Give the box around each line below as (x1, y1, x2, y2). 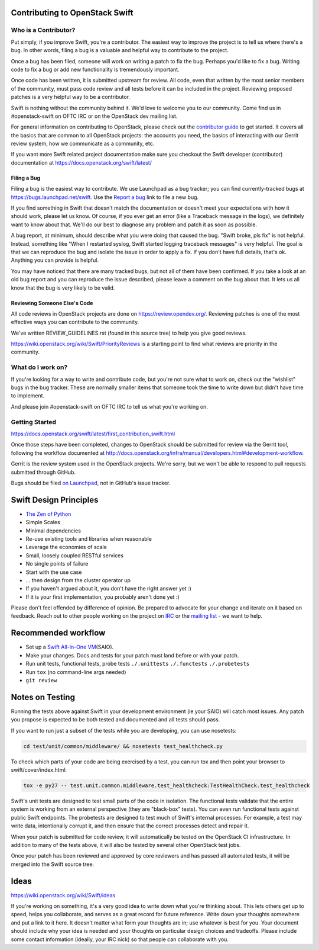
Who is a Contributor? (11, 26, 76, 34)
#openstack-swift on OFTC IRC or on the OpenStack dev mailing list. (11, 113, 178, 120)
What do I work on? (11, 363, 68, 371)
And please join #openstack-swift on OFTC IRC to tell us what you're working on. (11, 403, 208, 410)
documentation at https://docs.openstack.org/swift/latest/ (11, 159, 152, 166)
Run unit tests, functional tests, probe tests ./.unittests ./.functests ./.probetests (25, 660, 250, 667)
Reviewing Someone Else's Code (11, 299, 93, 306)
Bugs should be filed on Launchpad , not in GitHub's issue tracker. (11, 479, 171, 486)
